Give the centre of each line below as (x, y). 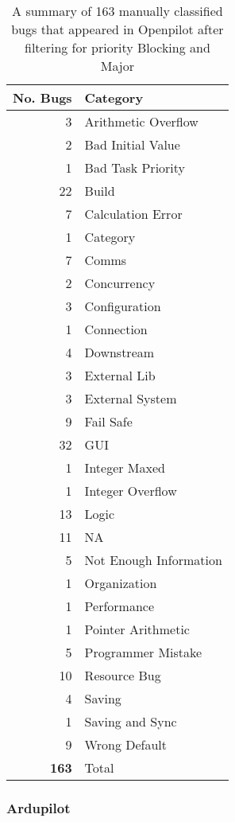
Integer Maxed (125, 467)
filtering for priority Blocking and (118, 47)
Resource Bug (123, 675)
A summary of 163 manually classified (118, 11)
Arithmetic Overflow (141, 121)
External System (131, 398)
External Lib (120, 375)
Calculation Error (133, 214)
